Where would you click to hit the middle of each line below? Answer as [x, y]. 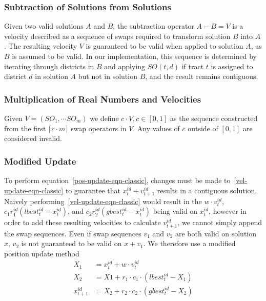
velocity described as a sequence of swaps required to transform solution [117, 36]
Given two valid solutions [44, 26]
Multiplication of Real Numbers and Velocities [103, 99]
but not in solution [108, 76]
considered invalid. [33, 138]
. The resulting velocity [41, 46]
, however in [228, 211]
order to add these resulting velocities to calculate [83, 222]
